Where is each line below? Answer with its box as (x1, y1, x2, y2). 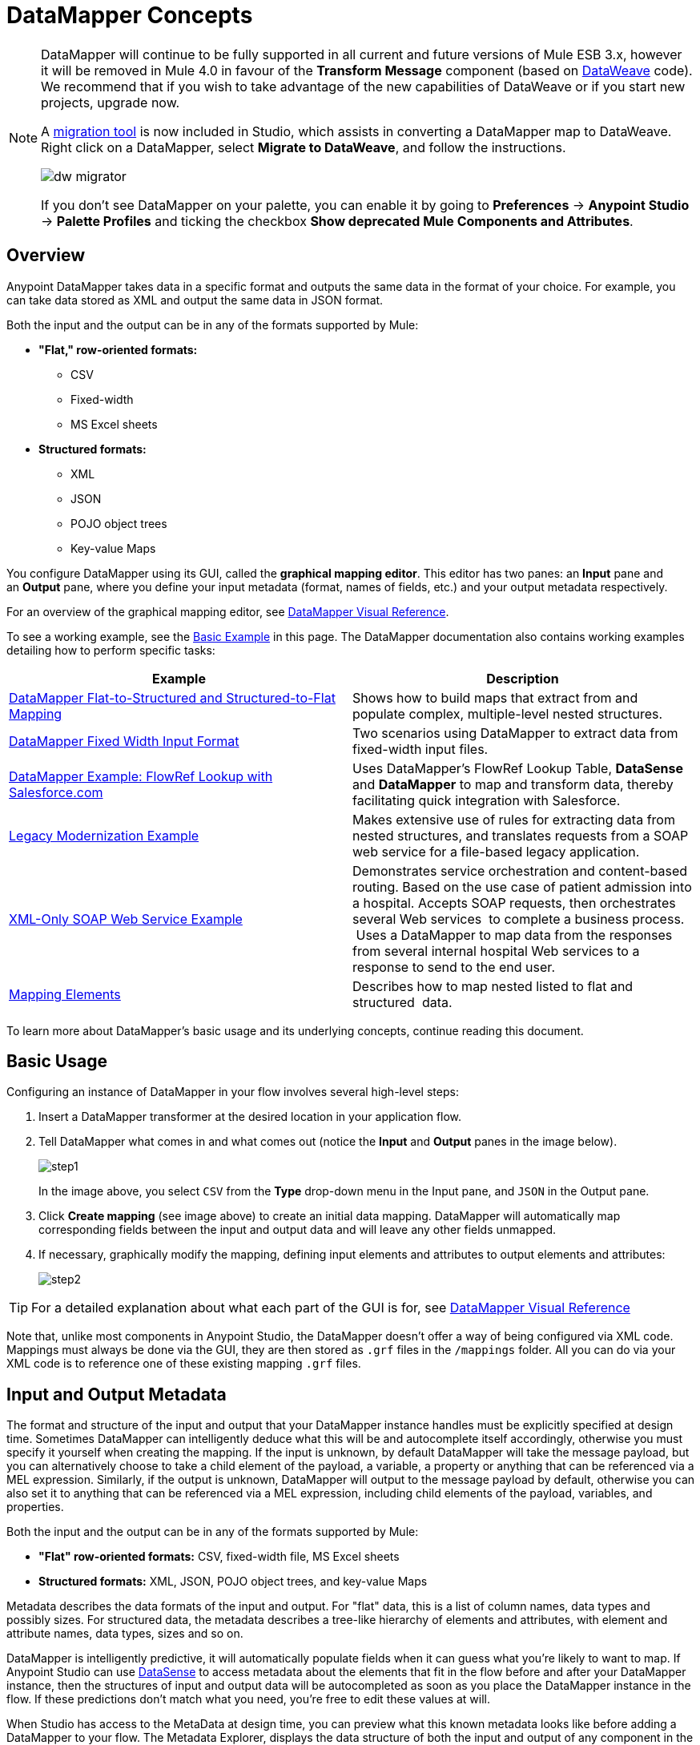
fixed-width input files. (352, 740, 489, 757)
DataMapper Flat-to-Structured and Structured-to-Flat (9, 689, 336, 706)
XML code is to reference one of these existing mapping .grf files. (6, 1356, 361, 1371)
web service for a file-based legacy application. (352, 843, 640, 860)
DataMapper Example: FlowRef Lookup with (9, 768, 273, 784)
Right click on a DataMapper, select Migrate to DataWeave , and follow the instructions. (41, 139, 566, 155)
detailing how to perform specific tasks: (6, 643, 215, 657)
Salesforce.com (9, 784, 103, 800)
